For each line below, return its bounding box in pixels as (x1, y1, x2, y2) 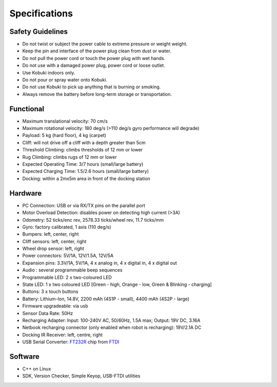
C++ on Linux (22, 366, 51, 372)
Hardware (9, 189, 42, 198)
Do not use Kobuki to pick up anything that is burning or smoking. (22, 84, 161, 90)
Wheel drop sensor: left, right (22, 245, 85, 251)
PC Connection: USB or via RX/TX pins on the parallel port (22, 202, 146, 208)
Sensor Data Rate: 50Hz (22, 310, 73, 316)
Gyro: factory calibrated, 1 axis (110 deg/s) (22, 224, 111, 230)
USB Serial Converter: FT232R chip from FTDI (22, 339, 120, 345)
